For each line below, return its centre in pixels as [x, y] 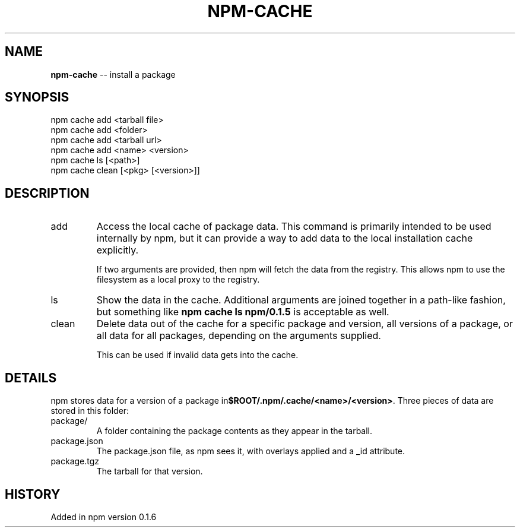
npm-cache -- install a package [113, 74]
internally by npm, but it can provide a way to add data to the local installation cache [285, 238]
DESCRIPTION [47, 193]
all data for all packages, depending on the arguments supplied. [239, 336]
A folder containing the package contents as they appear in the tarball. [234, 431]
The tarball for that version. [150, 471]
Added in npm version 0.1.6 [104, 517]
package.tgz [75, 461]
